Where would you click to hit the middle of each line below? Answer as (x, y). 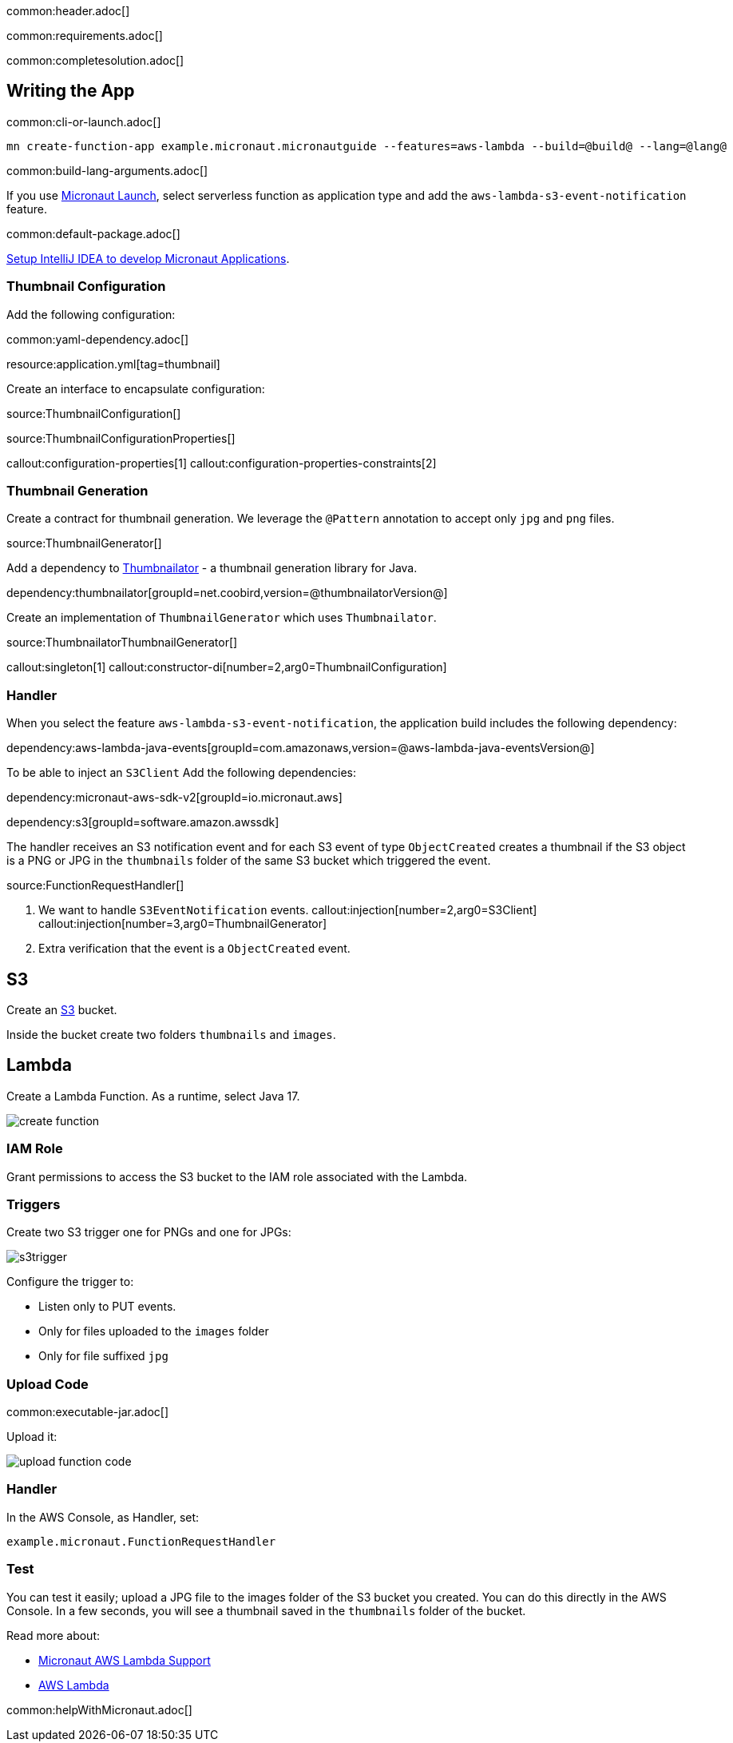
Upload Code (48, 1384)
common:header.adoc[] (68, 11)
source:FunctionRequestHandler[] (95, 885)
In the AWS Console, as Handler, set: (103, 1517)
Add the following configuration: (91, 314)
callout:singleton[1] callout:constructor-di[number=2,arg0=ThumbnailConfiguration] (227, 667)
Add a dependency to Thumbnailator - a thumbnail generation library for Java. (212, 568)
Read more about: (53, 1635)
